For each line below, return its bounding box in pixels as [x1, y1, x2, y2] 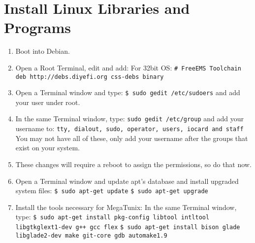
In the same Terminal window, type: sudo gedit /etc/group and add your [15, 113, 244, 124]
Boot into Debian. [15, 46, 70, 56]
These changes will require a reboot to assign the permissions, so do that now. [15, 159, 252, 169]
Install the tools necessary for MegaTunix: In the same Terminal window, [15, 202, 237, 212]
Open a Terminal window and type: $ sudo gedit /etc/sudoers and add [15, 87, 240, 98]
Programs [4, 17, 71, 37]
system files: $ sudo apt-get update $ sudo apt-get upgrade [15, 185, 208, 196]
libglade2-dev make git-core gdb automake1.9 [15, 232, 167, 239]
